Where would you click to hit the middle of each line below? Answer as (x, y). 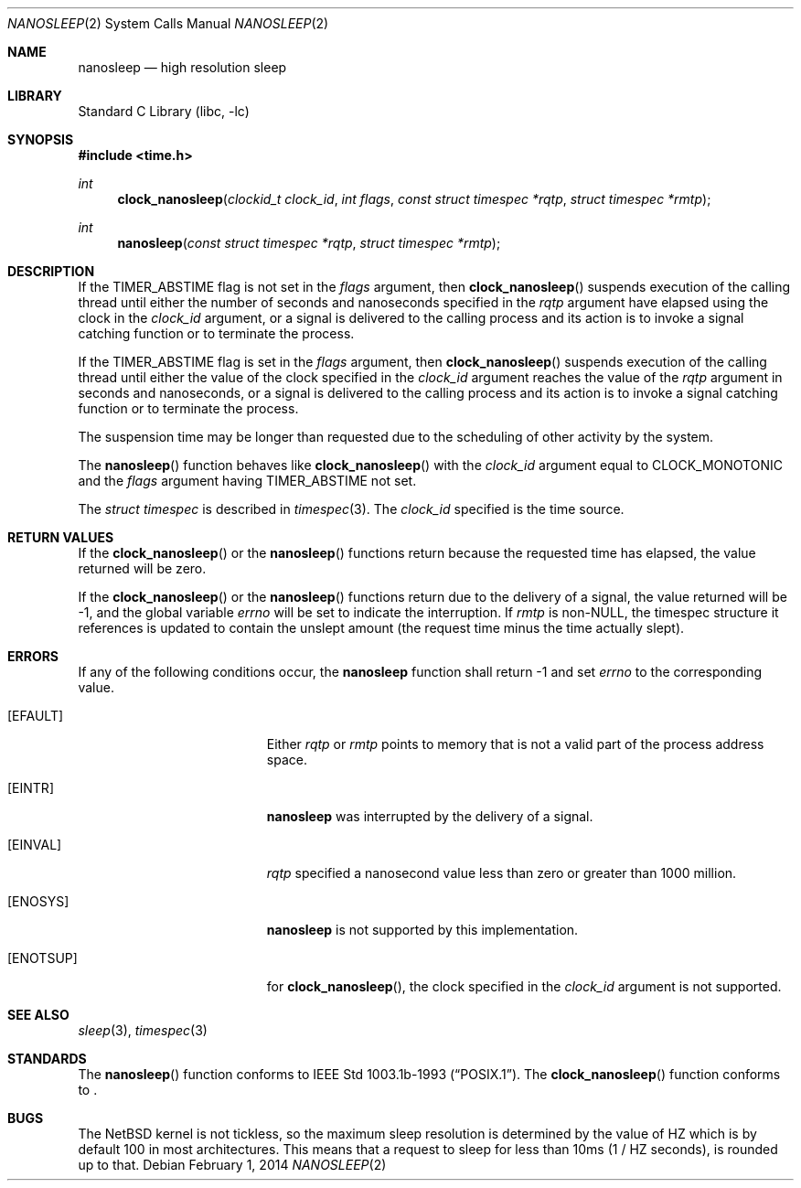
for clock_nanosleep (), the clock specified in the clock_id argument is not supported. (524, 986)
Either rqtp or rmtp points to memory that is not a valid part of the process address (515, 744)
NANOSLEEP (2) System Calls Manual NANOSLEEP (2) (168, 23)
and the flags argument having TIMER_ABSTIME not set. (247, 481)
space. (287, 760)
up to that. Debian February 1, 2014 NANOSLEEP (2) (232, 1165)
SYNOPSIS (41, 139)
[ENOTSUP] (43, 958)
